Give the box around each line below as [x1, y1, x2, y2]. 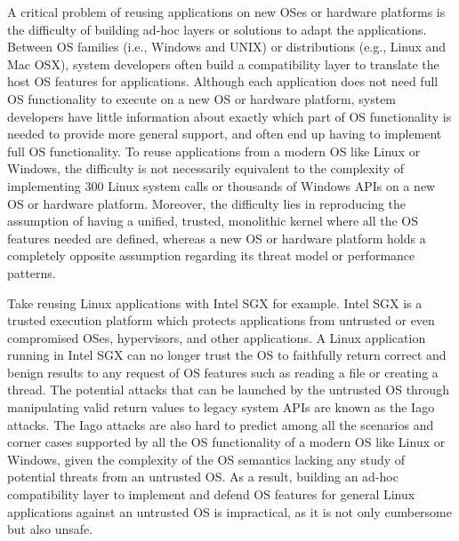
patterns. [7, 263, 56, 282]
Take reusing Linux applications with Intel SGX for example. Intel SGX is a [7, 293, 423, 312]
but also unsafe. [7, 520, 93, 538]
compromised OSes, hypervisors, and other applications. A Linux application [7, 328, 426, 346]
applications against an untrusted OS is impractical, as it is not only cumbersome [7, 502, 452, 521]
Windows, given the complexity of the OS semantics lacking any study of [7, 450, 406, 468]
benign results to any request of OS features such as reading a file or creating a [7, 362, 439, 381]
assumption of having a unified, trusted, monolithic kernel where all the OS [7, 211, 418, 230]
